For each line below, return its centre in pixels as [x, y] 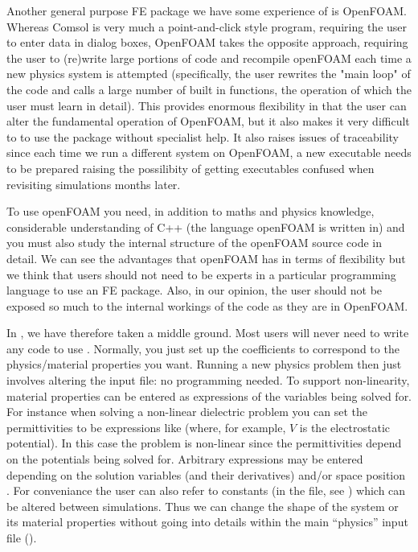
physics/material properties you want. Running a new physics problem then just [204, 364]
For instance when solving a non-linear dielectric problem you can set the [187, 412]
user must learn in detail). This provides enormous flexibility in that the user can [207, 105]
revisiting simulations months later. [94, 184]
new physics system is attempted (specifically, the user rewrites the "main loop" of [209, 74]
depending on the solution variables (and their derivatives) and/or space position [206, 474]
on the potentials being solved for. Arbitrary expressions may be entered [185, 459]
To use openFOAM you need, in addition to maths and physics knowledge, [191, 211]
